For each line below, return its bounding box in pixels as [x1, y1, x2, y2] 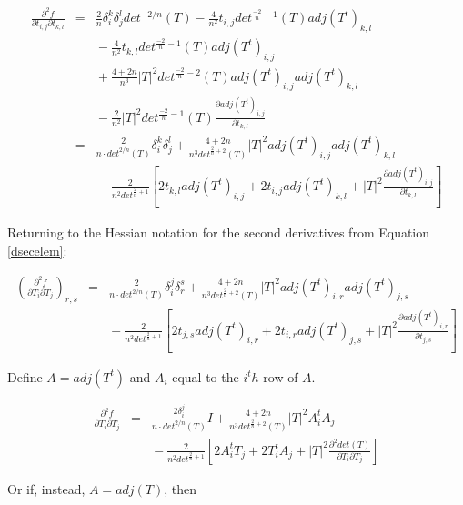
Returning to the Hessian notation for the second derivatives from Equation [7, 223, 430, 242]
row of [263, 367, 298, 386]
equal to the [172, 367, 239, 386]
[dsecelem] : [7, 240, 67, 259]
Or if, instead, [7, 479, 86, 498]
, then [164, 479, 197, 498]
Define [7, 367, 43, 386]
